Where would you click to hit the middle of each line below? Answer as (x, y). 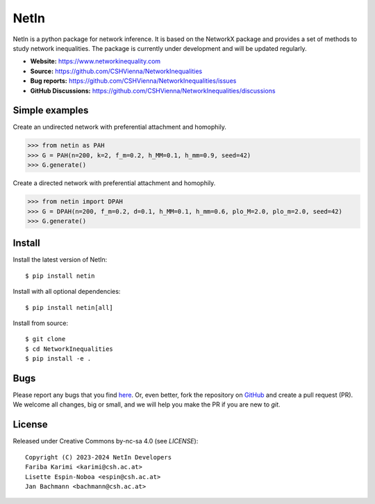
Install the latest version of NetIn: (60, 260)
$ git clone (45, 339)
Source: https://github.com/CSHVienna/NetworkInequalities (116, 71)
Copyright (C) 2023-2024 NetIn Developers (99, 457)
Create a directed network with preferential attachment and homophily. (114, 183)
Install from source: (41, 323)
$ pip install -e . (58, 359)
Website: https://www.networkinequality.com (95, 61)
